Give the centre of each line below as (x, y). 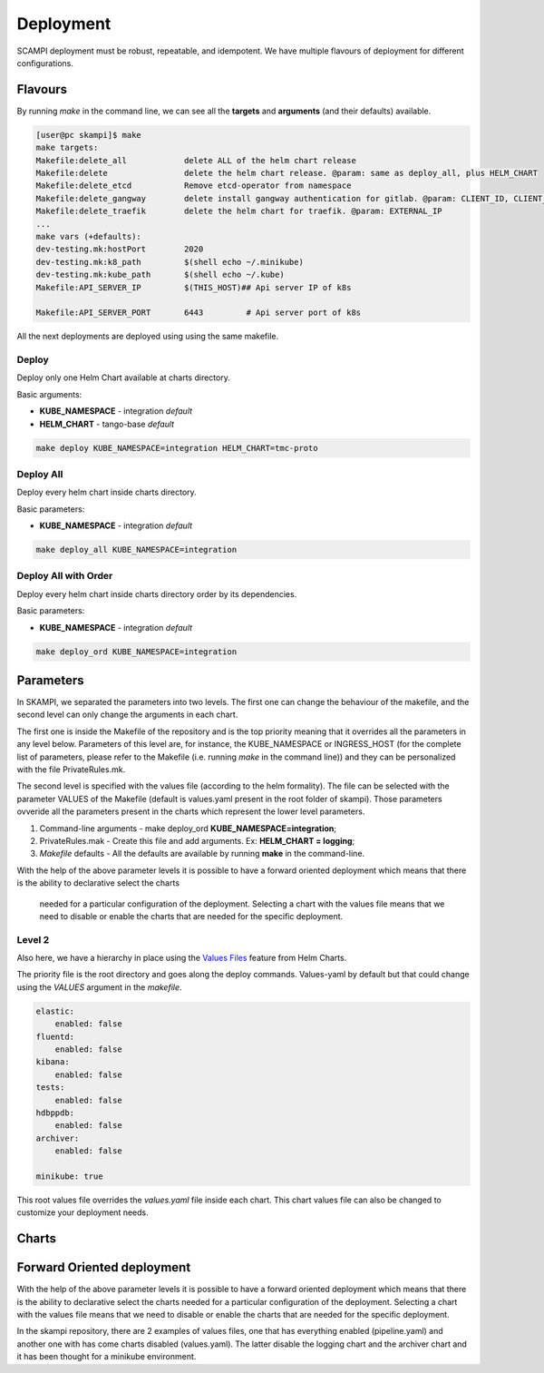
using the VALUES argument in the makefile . (99, 987)
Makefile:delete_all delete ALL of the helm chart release (196, 160)
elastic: (55, 1011)
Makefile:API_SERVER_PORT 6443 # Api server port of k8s (199, 313)
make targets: (67, 148)
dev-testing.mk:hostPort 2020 (120, 249)
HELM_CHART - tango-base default (107, 424)
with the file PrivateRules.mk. (71, 770)
